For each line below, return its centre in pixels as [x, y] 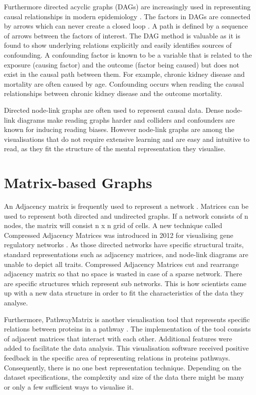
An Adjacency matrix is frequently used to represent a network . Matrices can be [126, 206]
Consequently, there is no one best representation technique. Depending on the [123, 367]
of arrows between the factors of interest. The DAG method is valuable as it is [122, 35]
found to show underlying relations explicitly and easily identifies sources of [118, 45]
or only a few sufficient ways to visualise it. [69, 386]
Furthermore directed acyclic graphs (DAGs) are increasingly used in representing [127, 6]
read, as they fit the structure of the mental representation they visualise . [115, 148]
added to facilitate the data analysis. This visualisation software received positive [127, 348]
